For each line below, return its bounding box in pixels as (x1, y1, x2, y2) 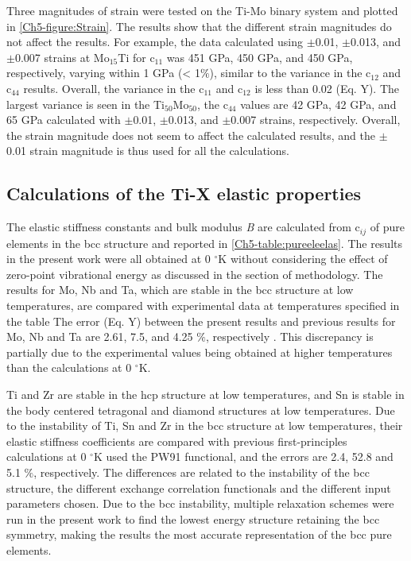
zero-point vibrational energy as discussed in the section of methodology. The (6, 265, 383, 282)
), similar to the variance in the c (209, 64, 371, 81)
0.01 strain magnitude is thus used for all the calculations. (6, 142, 289, 159)
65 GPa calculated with (6, 111, 121, 128)
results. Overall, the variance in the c (23, 79, 204, 96)
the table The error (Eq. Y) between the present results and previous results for (6, 312, 396, 329)
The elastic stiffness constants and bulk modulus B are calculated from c (6, 219, 360, 235)
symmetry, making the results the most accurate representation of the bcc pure (6, 526, 392, 543)
